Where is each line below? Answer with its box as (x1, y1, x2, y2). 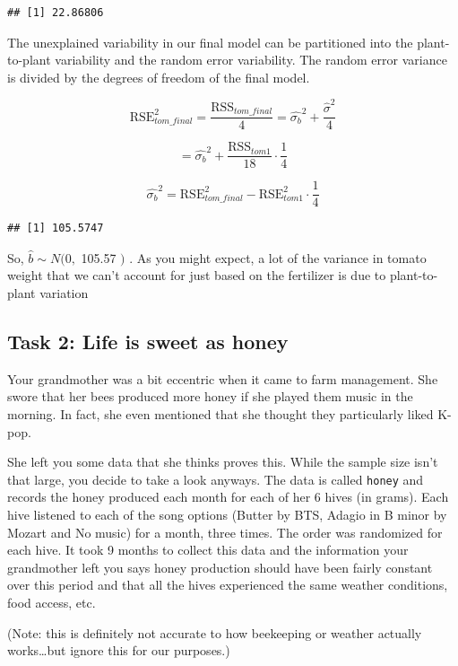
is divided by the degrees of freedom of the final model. (7, 67, 310, 86)
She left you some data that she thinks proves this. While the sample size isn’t (7, 452, 438, 471)
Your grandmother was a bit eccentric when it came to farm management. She (7, 369, 438, 388)
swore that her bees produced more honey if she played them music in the (7, 387, 413, 406)
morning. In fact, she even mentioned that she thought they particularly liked (7, 405, 434, 424)
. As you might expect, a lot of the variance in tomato (129, 248, 427, 267)
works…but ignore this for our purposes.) (7, 641, 230, 660)
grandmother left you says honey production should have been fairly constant (7, 557, 433, 576)
